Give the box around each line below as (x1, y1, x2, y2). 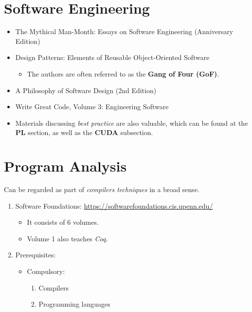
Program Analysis (4, 156, 127, 176)
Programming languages (38, 299, 110, 309)
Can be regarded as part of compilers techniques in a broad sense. (4, 184, 199, 194)
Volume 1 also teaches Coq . (27, 233, 108, 243)
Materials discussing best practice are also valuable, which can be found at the (15, 117, 248, 128)
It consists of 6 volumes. (27, 217, 99, 227)
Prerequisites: (15, 250, 56, 260)
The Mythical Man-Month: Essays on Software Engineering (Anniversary (15, 26, 234, 37)
